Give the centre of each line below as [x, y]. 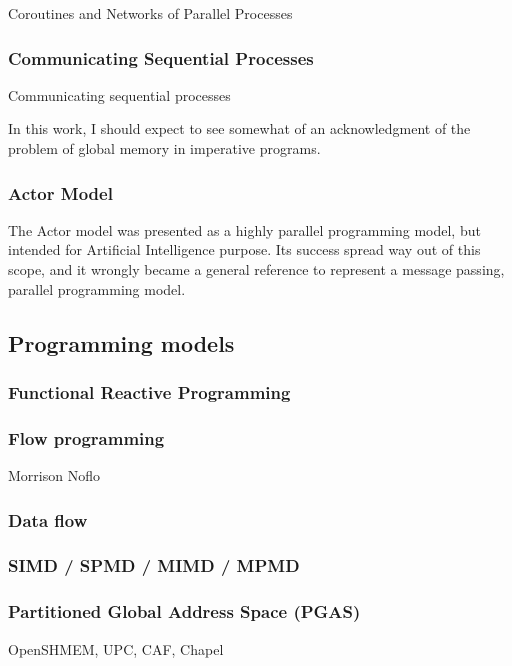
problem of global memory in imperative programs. [164, 148]
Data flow [48, 519]
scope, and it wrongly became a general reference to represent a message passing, [256, 269]
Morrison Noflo [54, 475]
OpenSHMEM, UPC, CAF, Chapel [116, 648]
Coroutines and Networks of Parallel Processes [150, 13]
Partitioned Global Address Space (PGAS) [184, 611]
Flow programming [86, 437]
